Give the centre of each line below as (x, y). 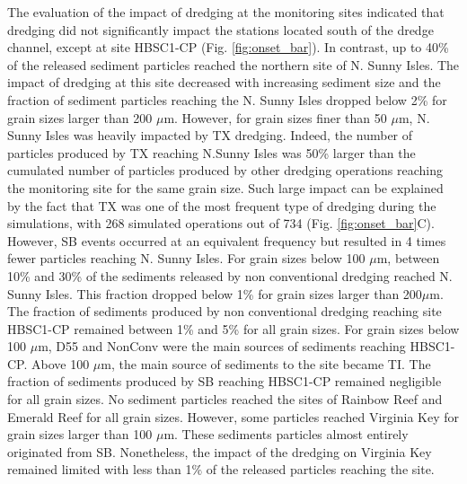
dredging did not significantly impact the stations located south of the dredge (220, 29)
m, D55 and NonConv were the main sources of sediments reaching (222, 346)
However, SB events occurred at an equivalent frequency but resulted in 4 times (227, 240)
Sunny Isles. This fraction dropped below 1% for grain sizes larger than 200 (215, 293)
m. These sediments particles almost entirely (286, 434)
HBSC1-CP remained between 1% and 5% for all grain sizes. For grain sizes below (233, 328)
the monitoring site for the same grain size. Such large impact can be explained (225, 187)
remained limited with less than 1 (100, 469)
